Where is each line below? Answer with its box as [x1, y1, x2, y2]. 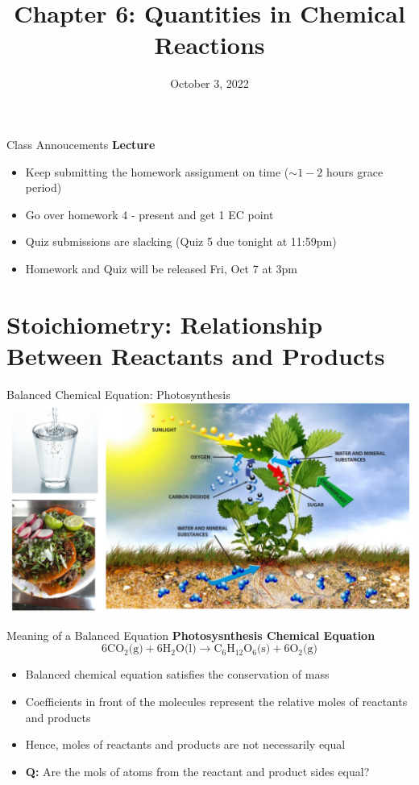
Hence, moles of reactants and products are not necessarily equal [25, 736, 346, 753]
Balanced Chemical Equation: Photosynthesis [6, 385, 230, 402]
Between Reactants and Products [6, 339, 385, 372]
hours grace [326, 163, 384, 180]
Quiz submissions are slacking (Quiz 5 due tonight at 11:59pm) [25, 233, 337, 250]
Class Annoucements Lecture [6, 135, 156, 152]
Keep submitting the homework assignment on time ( [25, 163, 289, 180]
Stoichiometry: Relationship [6, 307, 323, 340]
